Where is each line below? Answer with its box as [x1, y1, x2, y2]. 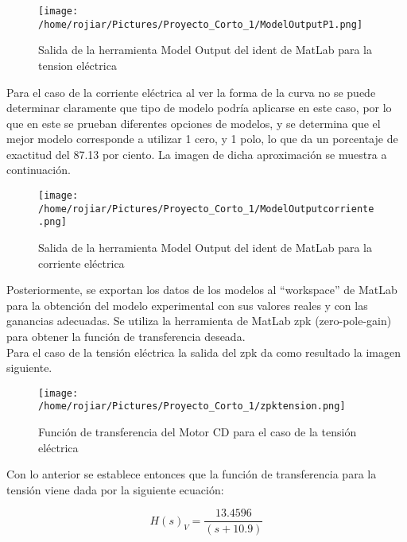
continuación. [6, 161, 71, 178]
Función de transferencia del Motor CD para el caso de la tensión [38, 424, 357, 440]
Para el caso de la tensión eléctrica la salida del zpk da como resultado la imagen [6, 343, 401, 360]
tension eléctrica [38, 56, 117, 73]
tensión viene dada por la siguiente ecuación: [6, 481, 224, 497]
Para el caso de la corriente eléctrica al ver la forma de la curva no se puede [6, 83, 376, 100]
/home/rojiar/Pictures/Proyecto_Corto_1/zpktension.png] [38, 401, 346, 412]
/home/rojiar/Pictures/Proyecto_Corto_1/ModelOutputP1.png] [38, 18, 363, 30]
